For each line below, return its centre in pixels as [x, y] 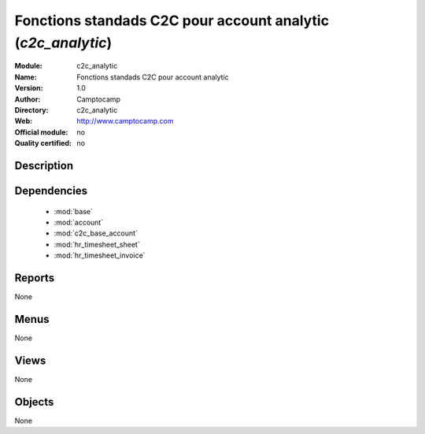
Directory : [31, 109]
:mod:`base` [74, 211]
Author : [28, 99]
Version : [29, 88]
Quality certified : [43, 143]
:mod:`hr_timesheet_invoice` [100, 255]
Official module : [41, 132]
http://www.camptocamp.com [125, 121]
